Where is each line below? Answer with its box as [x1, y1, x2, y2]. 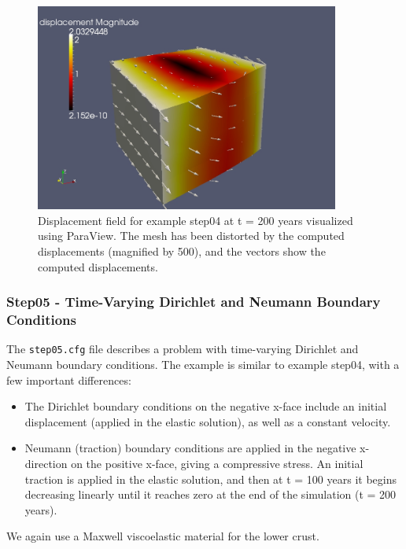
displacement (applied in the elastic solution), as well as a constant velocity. [24, 413, 391, 429]
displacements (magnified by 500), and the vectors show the [38, 243, 326, 260]
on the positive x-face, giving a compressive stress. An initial [71, 455, 364, 472]
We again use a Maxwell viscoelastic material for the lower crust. [6, 528, 319, 544]
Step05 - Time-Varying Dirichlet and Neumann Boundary [6, 292, 381, 311]
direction [24, 455, 68, 472]
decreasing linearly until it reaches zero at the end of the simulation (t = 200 [24, 486, 397, 503]
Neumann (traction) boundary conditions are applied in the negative [24, 440, 356, 456]
